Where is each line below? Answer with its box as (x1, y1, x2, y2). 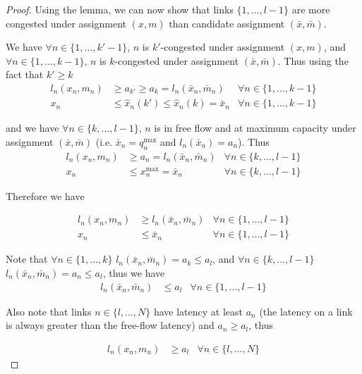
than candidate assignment (169, 15, 285, 30)
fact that (6, 67, 44, 82)
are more (291, 2, 330, 16)
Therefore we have (6, 188, 85, 203)
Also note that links (6, 304, 92, 318)
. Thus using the (277, 53, 349, 68)
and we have (6, 120, 59, 135)
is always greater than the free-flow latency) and (6, 318, 215, 332)
